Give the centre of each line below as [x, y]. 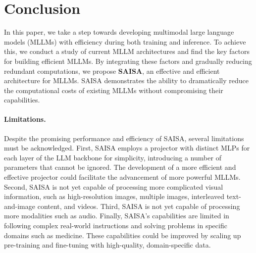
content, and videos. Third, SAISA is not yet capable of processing [139, 206]
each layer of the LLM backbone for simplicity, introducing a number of [113, 157]
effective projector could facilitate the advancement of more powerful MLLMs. [122, 177]
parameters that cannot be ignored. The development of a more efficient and [120, 167]
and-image [20, 206]
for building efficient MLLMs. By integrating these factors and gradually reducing [128, 61]
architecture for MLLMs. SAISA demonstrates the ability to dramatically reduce [126, 80]
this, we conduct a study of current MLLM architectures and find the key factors [127, 51]
